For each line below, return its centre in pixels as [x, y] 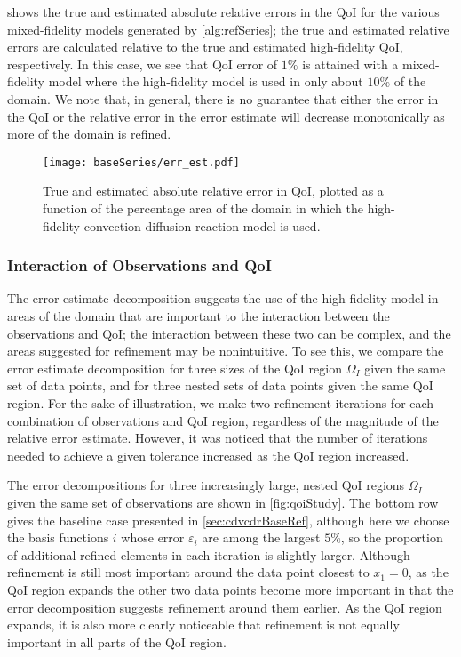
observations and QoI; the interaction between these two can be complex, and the [229, 333]
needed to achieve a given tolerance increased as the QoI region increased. [208, 455]
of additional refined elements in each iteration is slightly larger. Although [209, 554]
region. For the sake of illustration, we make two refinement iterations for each [221, 402]
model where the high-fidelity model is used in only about [206, 81]
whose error [153, 537]
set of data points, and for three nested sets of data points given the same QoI [220, 385]
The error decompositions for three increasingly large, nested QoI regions [206, 485]
